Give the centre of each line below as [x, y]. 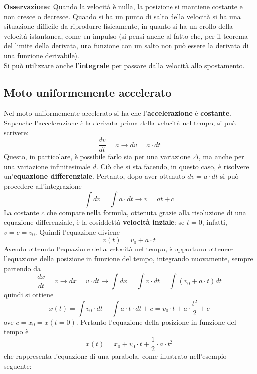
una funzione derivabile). [42, 55]
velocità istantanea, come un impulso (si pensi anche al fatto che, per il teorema [126, 36]
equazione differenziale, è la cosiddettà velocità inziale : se [94, 222]
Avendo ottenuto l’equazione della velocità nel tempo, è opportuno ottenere [119, 249]
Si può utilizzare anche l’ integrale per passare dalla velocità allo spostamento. [124, 65]
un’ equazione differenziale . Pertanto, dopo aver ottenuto [95, 176]
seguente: [18, 365]
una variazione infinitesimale [47, 166]
